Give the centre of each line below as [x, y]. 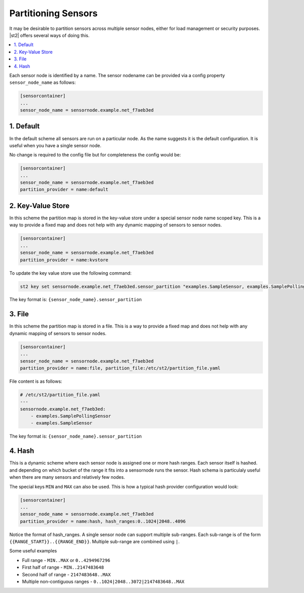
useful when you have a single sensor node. [55, 145]
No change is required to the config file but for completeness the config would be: [95, 155]
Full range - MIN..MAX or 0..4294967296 [66, 560]
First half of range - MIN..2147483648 [63, 567]
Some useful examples [33, 551]
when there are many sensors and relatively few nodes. [67, 477]
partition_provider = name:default [64, 190]
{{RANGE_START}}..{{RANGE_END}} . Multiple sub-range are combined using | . [94, 542]
